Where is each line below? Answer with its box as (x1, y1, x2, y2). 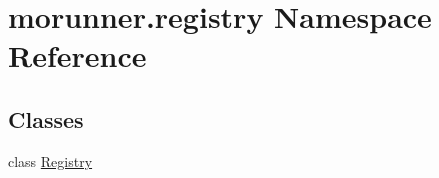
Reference (8, 35, 147, 76)
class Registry (8, 150, 93, 171)
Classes (8, 103, 84, 134)
